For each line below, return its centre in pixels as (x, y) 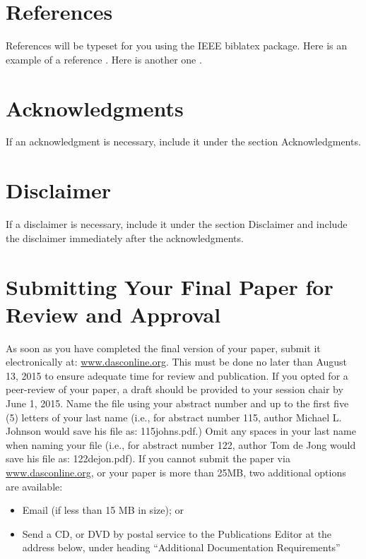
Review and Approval (113, 314)
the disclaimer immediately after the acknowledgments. (125, 238)
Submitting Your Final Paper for (170, 286)
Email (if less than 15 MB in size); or (103, 510)
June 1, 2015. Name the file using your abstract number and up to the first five (177, 403)
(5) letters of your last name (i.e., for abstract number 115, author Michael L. (174, 417)
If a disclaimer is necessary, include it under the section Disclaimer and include (177, 224)
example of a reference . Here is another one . (104, 59)
